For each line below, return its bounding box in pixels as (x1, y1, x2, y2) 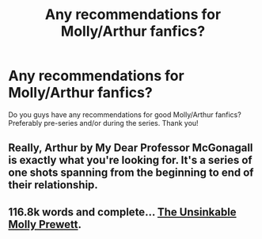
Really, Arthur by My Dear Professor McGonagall (8, 141, 253, 155)
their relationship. (8, 178, 99, 192)
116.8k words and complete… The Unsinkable (8, 205, 237, 218)
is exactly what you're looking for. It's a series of (8, 154, 253, 167)
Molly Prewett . (8, 218, 82, 231)
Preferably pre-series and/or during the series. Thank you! (8, 118, 199, 127)
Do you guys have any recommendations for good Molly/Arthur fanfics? (8, 109, 241, 119)
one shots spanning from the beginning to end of (8, 166, 254, 180)
